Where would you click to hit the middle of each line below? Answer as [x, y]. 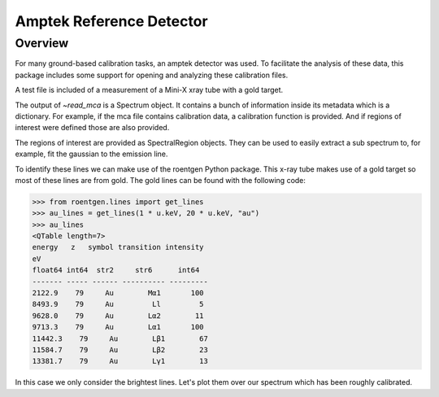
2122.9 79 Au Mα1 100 [118, 293]
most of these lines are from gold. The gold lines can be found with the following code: [161, 180]
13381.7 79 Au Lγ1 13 [120, 361]
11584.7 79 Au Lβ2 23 [120, 349]
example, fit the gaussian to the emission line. [91, 154]
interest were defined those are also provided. [92, 128]
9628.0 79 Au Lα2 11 [118, 316]
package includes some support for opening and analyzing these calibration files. [152, 75]
